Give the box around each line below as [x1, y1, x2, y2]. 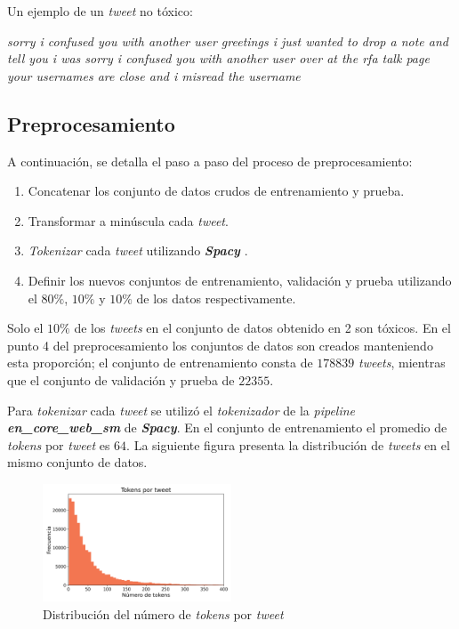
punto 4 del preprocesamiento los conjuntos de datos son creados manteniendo [7, 335, 433, 354]
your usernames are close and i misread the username [7, 66, 301, 85]
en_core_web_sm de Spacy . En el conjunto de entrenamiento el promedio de [7, 418, 447, 437]
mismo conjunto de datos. [7, 453, 148, 472]
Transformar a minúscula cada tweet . [28, 211, 229, 230]
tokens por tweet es [7, 435, 110, 454]
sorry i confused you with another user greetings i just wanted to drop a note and [7, 31, 448, 50]
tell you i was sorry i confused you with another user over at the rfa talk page [7, 49, 430, 68]
